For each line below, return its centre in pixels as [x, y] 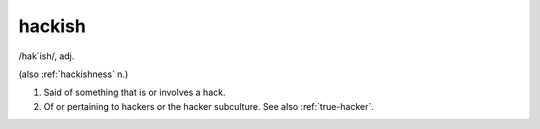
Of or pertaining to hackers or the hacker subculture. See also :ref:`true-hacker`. [209, 106]
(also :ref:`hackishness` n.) [73, 74]
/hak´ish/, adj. [46, 56]
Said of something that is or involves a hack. [134, 92]
